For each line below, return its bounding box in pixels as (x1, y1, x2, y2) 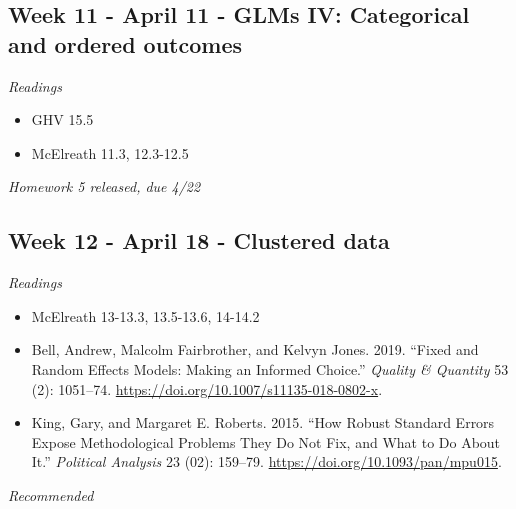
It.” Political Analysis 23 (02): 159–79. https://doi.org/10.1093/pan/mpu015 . (31, 451, 502, 472)
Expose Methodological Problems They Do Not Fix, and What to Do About (31, 431, 501, 452)
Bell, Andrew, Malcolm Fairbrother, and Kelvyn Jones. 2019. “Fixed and (31, 339, 479, 360)
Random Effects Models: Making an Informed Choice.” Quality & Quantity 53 (31, 358, 509, 379)
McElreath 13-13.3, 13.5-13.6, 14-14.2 (31, 305, 260, 326)
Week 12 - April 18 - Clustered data (8, 225, 390, 256)
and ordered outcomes (8, 28, 243, 59)
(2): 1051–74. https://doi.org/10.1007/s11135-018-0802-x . (31, 378, 383, 399)
